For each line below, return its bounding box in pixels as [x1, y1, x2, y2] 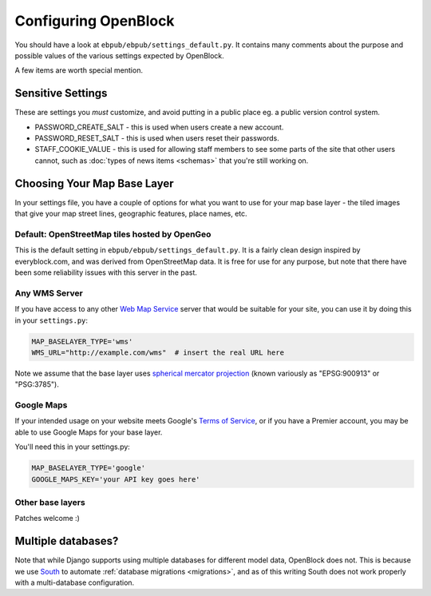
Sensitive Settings [14, 86, 108, 100]
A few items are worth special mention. [14, 66, 144, 75]
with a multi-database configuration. [14, 578, 135, 587]
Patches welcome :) [14, 514, 80, 523]
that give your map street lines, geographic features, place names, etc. [14, 209, 247, 219]
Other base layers [14, 496, 85, 507]
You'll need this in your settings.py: [14, 442, 131, 451]
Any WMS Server [14, 288, 83, 299]
